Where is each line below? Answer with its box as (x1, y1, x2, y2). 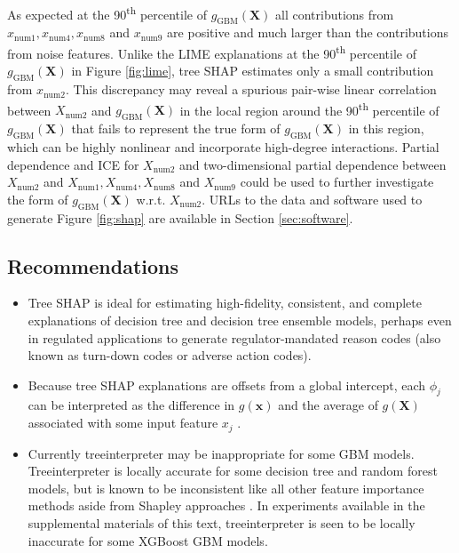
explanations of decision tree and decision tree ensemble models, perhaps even (28, 310, 452, 329)
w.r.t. (136, 189, 166, 208)
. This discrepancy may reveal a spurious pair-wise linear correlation (65, 80, 437, 99)
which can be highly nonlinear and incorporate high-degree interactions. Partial (7, 137, 439, 156)
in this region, (348, 119, 424, 138)
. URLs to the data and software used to (202, 189, 423, 208)
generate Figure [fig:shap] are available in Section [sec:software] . (7, 208, 353, 227)
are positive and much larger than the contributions (167, 23, 448, 42)
